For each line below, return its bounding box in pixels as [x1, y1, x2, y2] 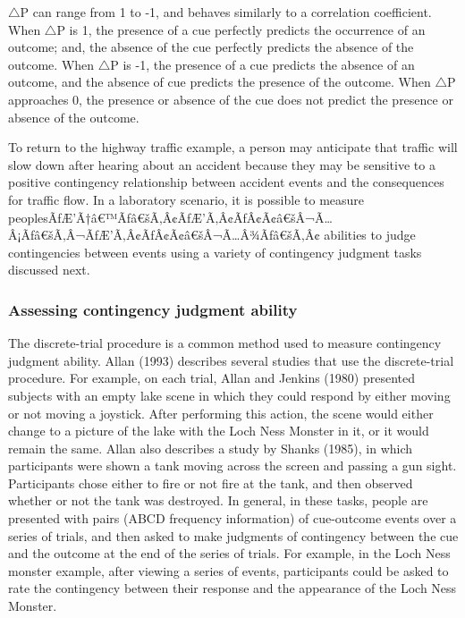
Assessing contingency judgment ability [8, 298, 298, 320]
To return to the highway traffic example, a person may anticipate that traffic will [8, 138, 458, 157]
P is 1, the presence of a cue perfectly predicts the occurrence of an [56, 20, 426, 38]
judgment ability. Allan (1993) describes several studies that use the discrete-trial [8, 351, 454, 369]
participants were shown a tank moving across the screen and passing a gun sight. [8, 456, 457, 475]
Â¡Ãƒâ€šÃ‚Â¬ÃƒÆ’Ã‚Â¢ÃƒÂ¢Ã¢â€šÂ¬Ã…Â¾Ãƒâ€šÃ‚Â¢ [8, 225, 320, 244]
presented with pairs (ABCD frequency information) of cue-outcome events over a [8, 509, 457, 528]
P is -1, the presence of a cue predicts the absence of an [110, 55, 415, 73]
